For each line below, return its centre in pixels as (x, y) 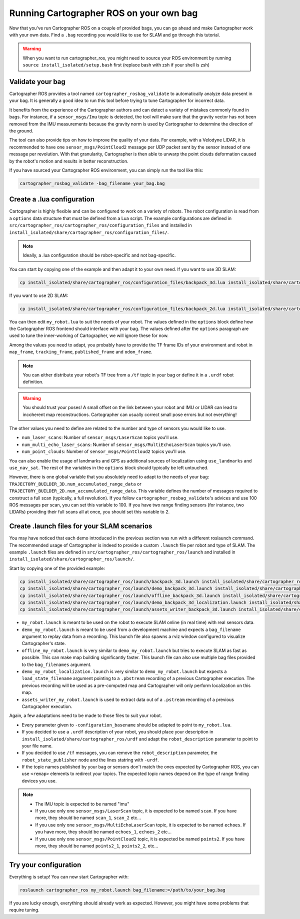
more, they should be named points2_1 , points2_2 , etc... (97, 846)
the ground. (21, 130)
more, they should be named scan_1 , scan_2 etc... (88, 818)
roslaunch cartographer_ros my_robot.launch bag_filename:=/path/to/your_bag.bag (123, 890)
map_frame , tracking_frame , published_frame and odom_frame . (81, 352)
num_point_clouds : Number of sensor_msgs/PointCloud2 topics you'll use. (104, 451)
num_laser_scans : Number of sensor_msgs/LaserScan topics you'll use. (100, 437)
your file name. (37, 745)
